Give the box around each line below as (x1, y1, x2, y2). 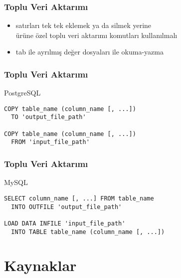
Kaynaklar (4, 255, 77, 275)
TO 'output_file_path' (11, 113, 86, 121)
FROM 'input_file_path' (11, 138, 90, 146)
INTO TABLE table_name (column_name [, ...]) (11, 228, 165, 235)
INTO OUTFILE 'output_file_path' (11, 203, 122, 210)
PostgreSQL (4, 87, 41, 98)
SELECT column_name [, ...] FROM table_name (4, 194, 154, 202)
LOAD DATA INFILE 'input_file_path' (4, 219, 126, 227)
